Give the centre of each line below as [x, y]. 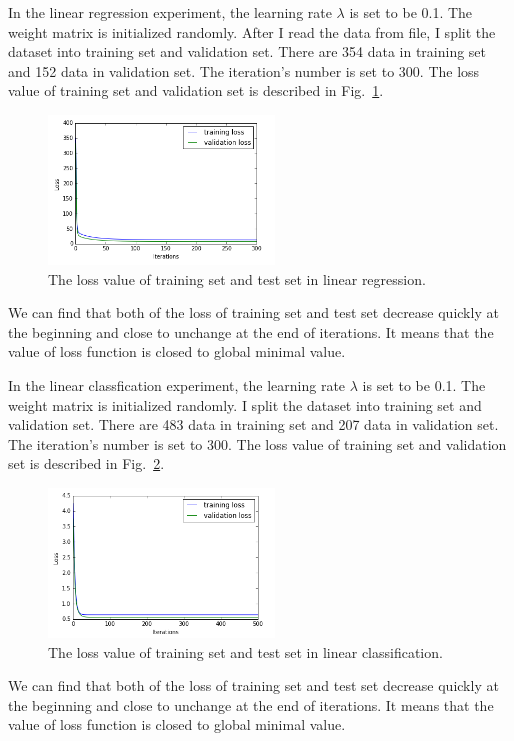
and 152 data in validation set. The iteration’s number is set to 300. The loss [244, 70]
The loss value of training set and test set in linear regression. [237, 278]
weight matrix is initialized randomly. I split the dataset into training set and [245, 404]
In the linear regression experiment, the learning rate [170, 12]
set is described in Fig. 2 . [86, 463]
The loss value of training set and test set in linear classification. [245, 651]
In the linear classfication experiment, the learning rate [177, 384]
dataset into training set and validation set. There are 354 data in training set [247, 51]
